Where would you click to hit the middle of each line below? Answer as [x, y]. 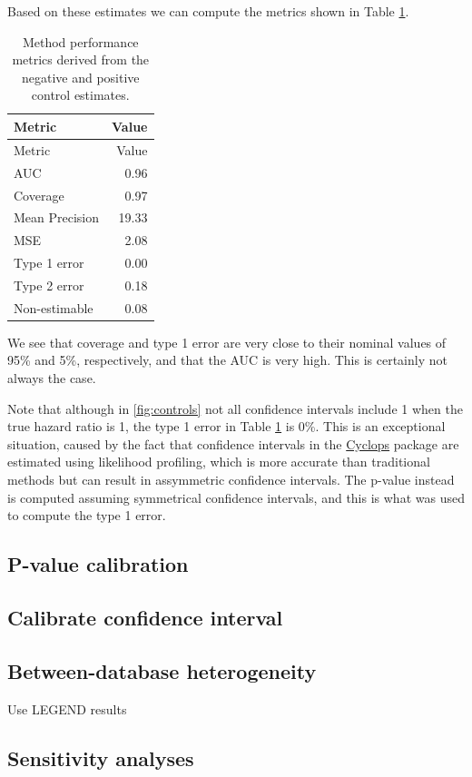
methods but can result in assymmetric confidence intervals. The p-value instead [231, 479]
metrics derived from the [81, 59]
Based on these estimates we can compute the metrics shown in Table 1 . [208, 11]
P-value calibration [98, 564]
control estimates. [80, 95]
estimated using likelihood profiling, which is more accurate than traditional [219, 462]
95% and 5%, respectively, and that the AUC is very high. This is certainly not [227, 360]
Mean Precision [57, 217]
